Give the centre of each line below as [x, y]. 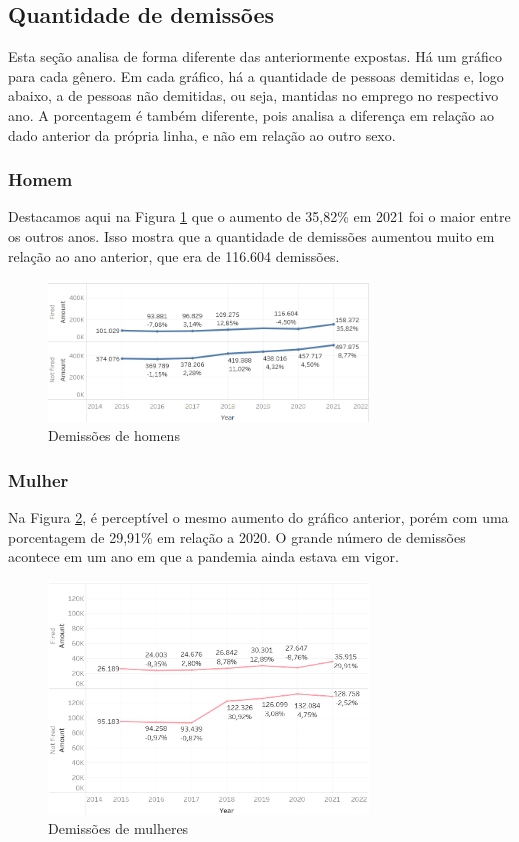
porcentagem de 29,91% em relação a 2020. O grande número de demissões [237, 536]
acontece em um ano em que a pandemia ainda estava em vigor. [203, 556]
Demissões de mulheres [118, 828]
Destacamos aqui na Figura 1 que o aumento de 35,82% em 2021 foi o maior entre [259, 216]
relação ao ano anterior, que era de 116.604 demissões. [174, 255]
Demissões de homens [114, 435]
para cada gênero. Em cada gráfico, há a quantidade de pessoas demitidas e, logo [256, 75]
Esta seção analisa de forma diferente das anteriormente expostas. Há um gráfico [255, 56]
